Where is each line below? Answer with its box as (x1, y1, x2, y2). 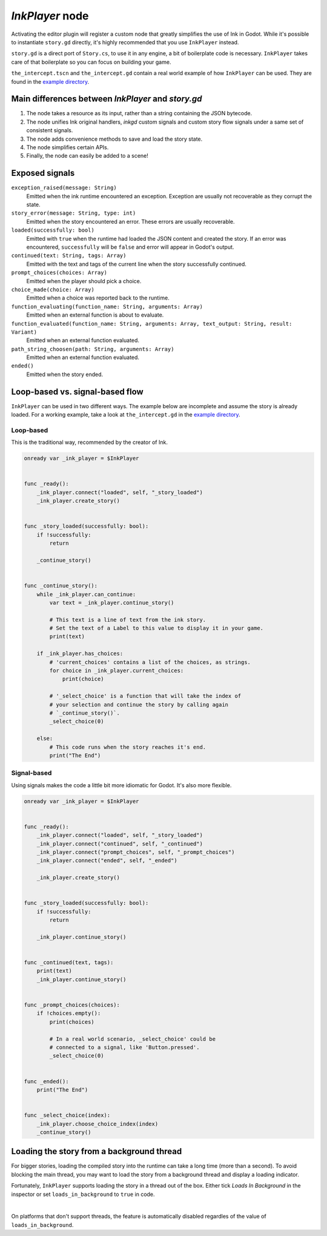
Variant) (11, 328, 38, 335)
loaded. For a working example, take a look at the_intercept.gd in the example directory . (11, 411, 240, 418)
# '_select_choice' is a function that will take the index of (49, 693, 242, 700)
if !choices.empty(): (36, 1010, 101, 1017)
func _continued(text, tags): (24, 959, 114, 966)
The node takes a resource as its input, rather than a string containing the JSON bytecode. (26, 110, 253, 117)
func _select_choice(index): (24, 1112, 111, 1119)
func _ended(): (24, 1078, 69, 1085)
